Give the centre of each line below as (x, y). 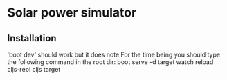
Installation (32, 38)
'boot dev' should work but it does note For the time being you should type (113, 54)
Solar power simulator (72, 13)
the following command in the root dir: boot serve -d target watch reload (110, 62)
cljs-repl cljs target (34, 69)
